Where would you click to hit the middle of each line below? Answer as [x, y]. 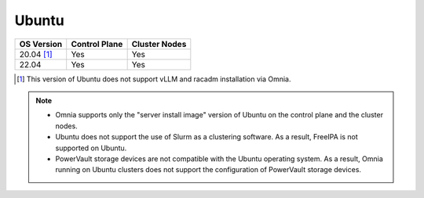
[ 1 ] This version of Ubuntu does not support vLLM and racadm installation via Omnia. [154, 79]
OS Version [41, 44]
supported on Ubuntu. [91, 148]
